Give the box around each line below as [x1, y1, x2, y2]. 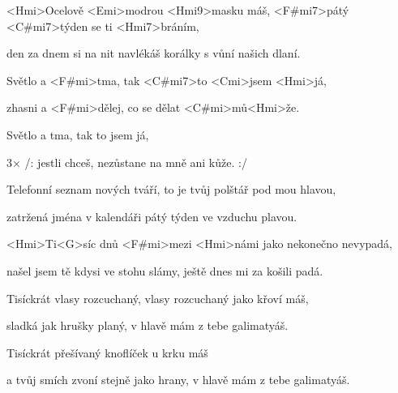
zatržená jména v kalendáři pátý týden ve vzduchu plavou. [6, 207, 297, 224]
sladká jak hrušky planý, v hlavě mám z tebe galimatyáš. [6, 317, 289, 334]
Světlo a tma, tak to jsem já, [6, 126, 149, 143]
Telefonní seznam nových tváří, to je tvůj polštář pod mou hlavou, [6, 181, 336, 198]
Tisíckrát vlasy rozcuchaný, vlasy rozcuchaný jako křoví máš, [6, 289, 309, 306]
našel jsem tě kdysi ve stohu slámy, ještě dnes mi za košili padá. [6, 262, 323, 279]
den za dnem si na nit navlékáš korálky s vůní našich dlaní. [6, 45, 301, 62]
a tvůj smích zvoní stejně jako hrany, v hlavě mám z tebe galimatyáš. [6, 371, 350, 388]
